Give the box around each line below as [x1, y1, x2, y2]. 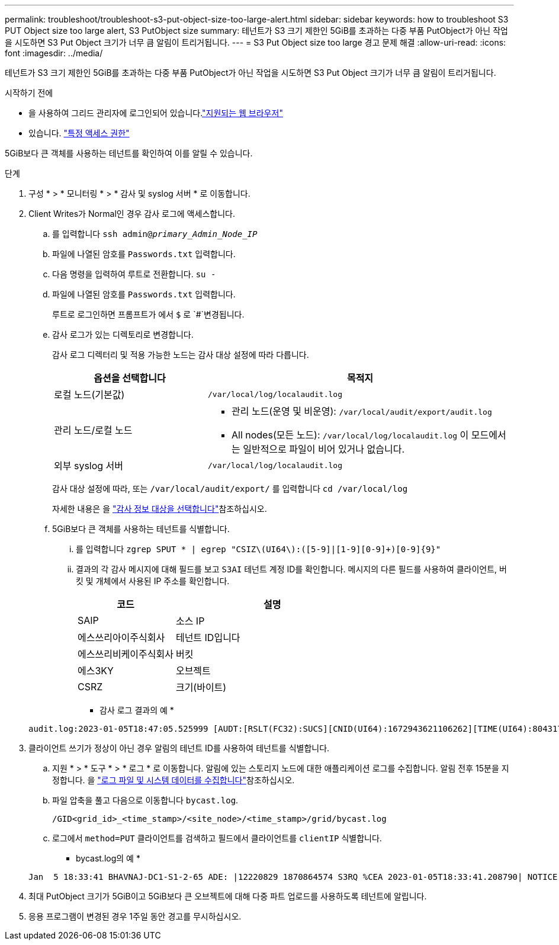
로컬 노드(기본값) [54, 389, 125, 401]
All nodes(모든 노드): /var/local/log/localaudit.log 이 [231, 429, 469, 441]
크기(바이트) [175, 681, 227, 693]
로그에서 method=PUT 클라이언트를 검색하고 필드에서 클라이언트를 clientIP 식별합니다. [52, 833, 382, 843]
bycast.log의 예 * [76, 853, 140, 863]
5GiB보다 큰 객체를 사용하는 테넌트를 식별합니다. [52, 524, 230, 534]
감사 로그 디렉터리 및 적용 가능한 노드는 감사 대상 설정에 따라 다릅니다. [52, 350, 309, 360]
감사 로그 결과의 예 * [99, 705, 174, 715]
